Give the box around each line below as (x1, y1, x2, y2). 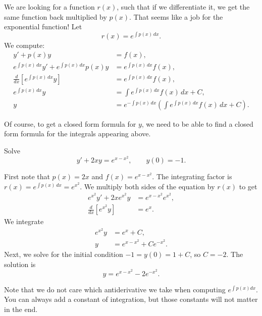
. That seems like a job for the (129, 11, 223, 22)
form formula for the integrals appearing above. (4, 128, 151, 139)
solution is (4, 258, 36, 269)
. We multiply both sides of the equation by (80, 181, 215, 191)
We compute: (4, 39, 45, 50)
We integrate (4, 216, 44, 227)
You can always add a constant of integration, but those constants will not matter (4, 294, 258, 304)
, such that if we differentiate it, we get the (117, 2, 250, 12)
